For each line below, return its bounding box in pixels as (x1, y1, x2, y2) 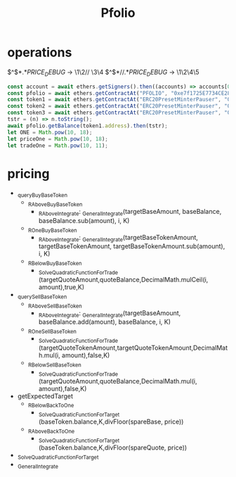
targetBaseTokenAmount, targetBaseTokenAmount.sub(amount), (38, 242, 225, 250)
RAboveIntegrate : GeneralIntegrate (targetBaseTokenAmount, (38, 233, 199, 243)
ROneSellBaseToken (27, 329, 77, 336)
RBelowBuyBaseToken (27, 260, 82, 267)
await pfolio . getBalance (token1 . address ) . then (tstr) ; (7, 122, 169, 129)
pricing (7, 165, 50, 182)
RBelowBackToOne (27, 402, 74, 409)
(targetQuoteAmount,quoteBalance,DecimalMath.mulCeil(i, (38, 276, 209, 284)
